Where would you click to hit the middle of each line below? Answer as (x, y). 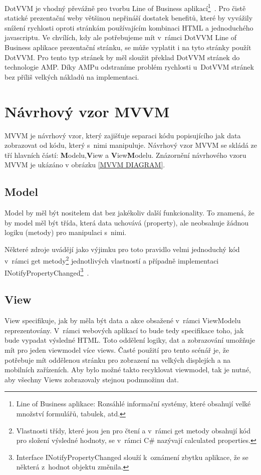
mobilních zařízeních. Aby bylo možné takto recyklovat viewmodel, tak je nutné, (128, 370)
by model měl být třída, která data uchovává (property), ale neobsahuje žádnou (127, 222)
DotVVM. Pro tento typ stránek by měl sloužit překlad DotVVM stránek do (122, 57)
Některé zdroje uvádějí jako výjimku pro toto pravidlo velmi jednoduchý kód (122, 249)
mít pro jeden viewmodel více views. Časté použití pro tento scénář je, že (117, 349)
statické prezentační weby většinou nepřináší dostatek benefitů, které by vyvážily (129, 18)
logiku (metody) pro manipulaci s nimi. (66, 232)
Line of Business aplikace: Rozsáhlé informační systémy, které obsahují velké (134, 404)
